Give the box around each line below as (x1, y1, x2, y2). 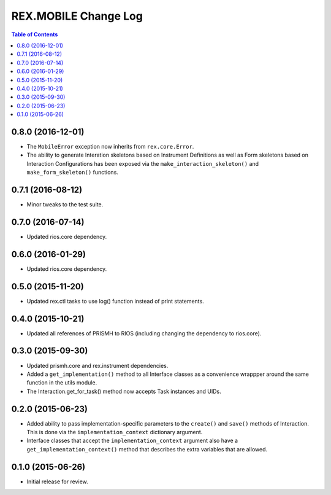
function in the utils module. (26, 379, 97, 386)
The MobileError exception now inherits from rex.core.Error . (26, 142, 194, 150)
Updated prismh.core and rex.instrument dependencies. (26, 362, 169, 369)
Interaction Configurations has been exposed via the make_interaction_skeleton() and (26, 160, 259, 167)
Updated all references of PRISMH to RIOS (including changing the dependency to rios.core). (26, 329, 262, 337)
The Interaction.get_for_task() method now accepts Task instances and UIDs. (26, 388, 222, 395)
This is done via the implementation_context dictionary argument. (26, 429, 203, 436)
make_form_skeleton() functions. (26, 169, 119, 176)
